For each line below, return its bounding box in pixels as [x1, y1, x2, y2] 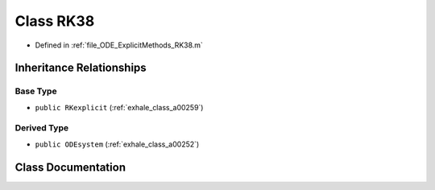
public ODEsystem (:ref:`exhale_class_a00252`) [35, 139, 200, 149]
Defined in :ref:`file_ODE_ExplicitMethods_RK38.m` [35, 40, 203, 50]
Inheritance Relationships [14, 61, 147, 75]
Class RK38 [14, 12, 95, 30]
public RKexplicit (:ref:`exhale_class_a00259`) [35, 102, 204, 112]
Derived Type [14, 122, 68, 134]
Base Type [14, 85, 57, 97]
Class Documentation [14, 160, 126, 174]
